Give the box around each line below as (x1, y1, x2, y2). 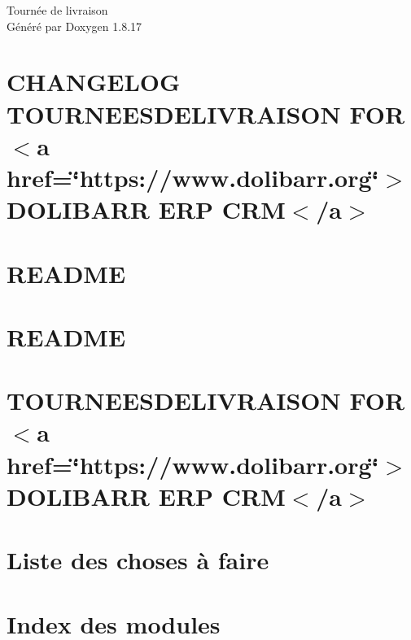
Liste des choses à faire (7, 543, 269, 577)
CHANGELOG (7, 65, 181, 98)
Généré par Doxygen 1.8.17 (7, 17, 142, 34)
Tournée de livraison (7, 2, 108, 18)
